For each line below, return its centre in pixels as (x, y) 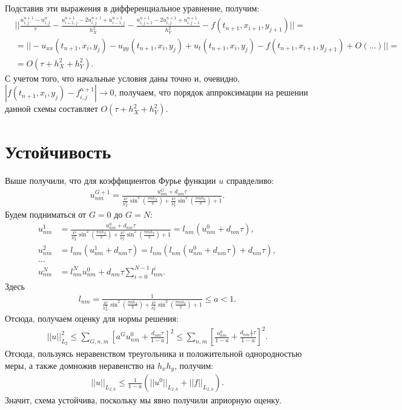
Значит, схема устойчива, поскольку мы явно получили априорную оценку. (143, 400)
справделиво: (250, 181)
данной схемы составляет (51, 109)
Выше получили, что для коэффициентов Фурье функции (110, 181)
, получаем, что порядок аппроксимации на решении (211, 92)
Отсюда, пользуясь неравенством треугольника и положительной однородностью (153, 353)
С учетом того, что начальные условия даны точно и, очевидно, (123, 78)
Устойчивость (58, 151)
